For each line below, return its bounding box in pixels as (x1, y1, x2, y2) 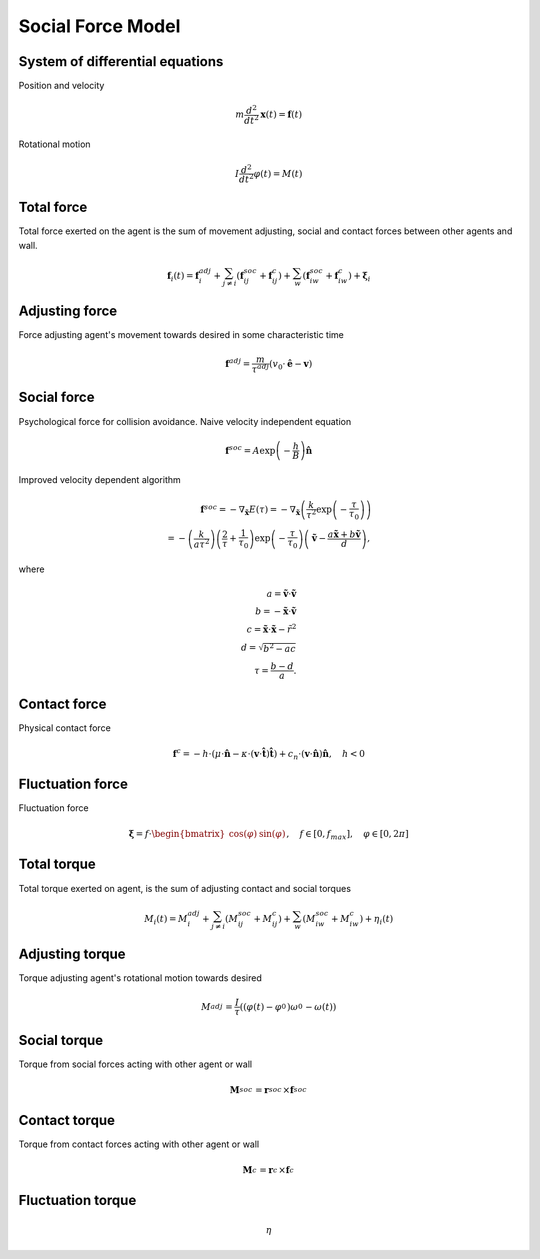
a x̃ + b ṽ (327, 529, 362, 540)
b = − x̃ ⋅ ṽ (255, 606, 297, 617)
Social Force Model (18, 15, 181, 37)
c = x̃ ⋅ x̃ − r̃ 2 (246, 622, 297, 635)
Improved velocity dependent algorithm (18, 473, 182, 485)
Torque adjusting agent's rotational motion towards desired (18, 971, 262, 984)
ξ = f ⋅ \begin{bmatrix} (128, 828, 226, 840)
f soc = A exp (225, 443, 276, 456)
